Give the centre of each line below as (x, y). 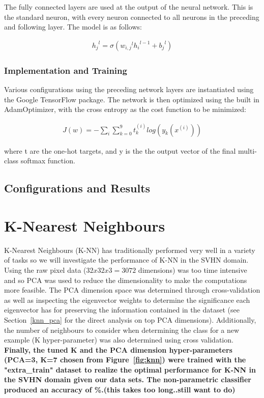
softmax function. (48, 161)
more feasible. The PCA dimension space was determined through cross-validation (132, 290)
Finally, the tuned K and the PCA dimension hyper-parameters (118, 349)
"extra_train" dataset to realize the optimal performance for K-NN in (130, 369)
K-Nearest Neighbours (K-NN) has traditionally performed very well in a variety (130, 250)
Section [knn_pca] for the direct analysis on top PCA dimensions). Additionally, (130, 319)
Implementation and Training (66, 70)
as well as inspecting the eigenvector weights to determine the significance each (127, 300)
